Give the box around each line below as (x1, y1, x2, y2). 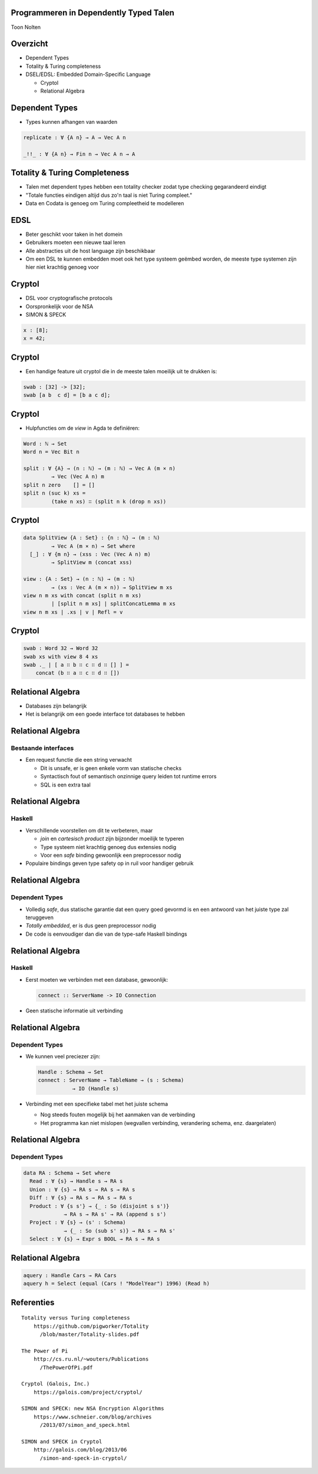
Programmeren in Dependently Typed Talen (11, 8, 175, 18)
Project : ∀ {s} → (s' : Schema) (29, 1219, 126, 1226)
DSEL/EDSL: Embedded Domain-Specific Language (25, 71, 151, 78)
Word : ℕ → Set (23, 440, 67, 447)
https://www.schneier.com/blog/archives (33, 1413, 153, 1420)
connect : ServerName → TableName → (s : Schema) (38, 1077, 184, 1084)
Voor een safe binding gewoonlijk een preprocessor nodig (40, 851, 181, 858)
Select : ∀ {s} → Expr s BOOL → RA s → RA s (29, 1236, 160, 1242)
